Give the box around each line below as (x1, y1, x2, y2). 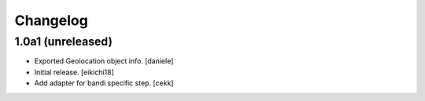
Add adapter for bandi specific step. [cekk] (34, 78, 174, 88)
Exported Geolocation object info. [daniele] (34, 56, 174, 66)
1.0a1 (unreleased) (14, 34, 113, 49)
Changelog (14, 12, 88, 29)
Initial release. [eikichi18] (34, 67, 114, 77)
